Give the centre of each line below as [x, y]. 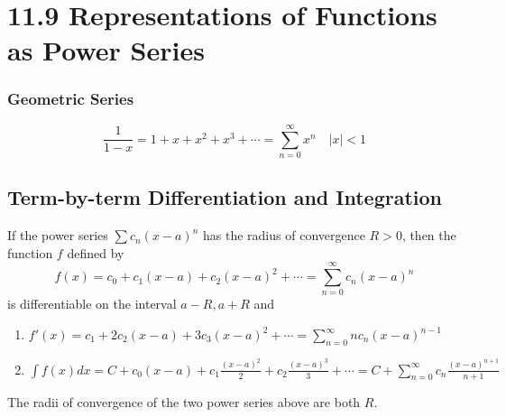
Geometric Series [71, 99]
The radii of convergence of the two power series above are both [184, 401]
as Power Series [106, 50]
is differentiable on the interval [92, 304]
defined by [96, 252]
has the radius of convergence [284, 235]
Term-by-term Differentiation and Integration [225, 197]
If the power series [58, 235]
